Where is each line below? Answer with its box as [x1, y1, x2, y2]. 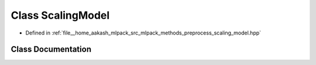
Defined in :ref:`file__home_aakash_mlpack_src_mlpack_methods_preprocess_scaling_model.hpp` [25, 29, 262, 36]
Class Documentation [11, 45, 92, 54]
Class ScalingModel [11, 9, 110, 22]
